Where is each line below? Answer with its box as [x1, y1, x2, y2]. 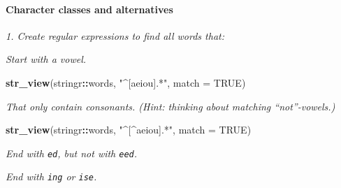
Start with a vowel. [6, 52, 87, 66]
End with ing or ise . [6, 169, 97, 184]
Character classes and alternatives [6, 1, 173, 16]
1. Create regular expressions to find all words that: [6, 28, 224, 43]
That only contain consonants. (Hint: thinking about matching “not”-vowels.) [6, 99, 335, 113]
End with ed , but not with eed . [6, 145, 138, 160]
